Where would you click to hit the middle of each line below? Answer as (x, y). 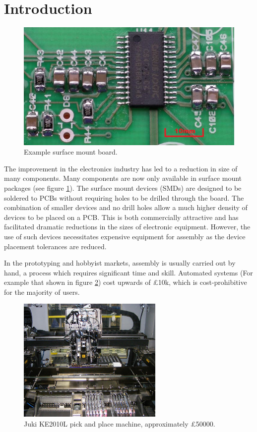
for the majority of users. (42, 292)
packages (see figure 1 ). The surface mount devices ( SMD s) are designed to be (123, 188)
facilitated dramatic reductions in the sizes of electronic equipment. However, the (127, 227)
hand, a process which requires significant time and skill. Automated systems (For (128, 272)
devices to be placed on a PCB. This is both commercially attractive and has (121, 217)
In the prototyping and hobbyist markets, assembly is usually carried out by (120, 263)
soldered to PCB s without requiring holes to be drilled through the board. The (124, 197)
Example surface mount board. (71, 152)
